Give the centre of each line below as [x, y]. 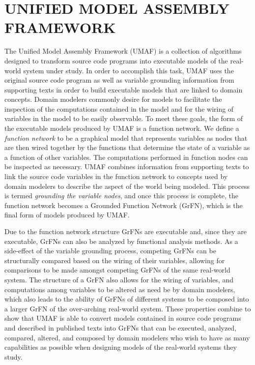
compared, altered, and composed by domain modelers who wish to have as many [127, 337]
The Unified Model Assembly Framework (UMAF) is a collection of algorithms [123, 51]
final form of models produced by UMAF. [67, 215]
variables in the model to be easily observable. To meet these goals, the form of [124, 118]
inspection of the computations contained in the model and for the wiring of [119, 108]
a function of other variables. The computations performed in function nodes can [126, 157]
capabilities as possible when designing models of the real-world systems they [121, 347]
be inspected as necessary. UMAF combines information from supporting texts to [127, 167]
